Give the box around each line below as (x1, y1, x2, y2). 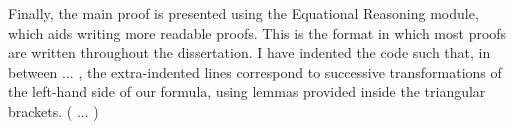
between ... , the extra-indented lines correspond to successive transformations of (8, 61, 502, 82)
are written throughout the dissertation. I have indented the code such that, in (8, 42, 491, 63)
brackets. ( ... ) (8, 100, 99, 121)
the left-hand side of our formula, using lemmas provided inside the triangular (8, 81, 486, 102)
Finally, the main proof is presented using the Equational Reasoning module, (8, 2, 479, 23)
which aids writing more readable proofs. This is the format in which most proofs (8, 22, 507, 43)
